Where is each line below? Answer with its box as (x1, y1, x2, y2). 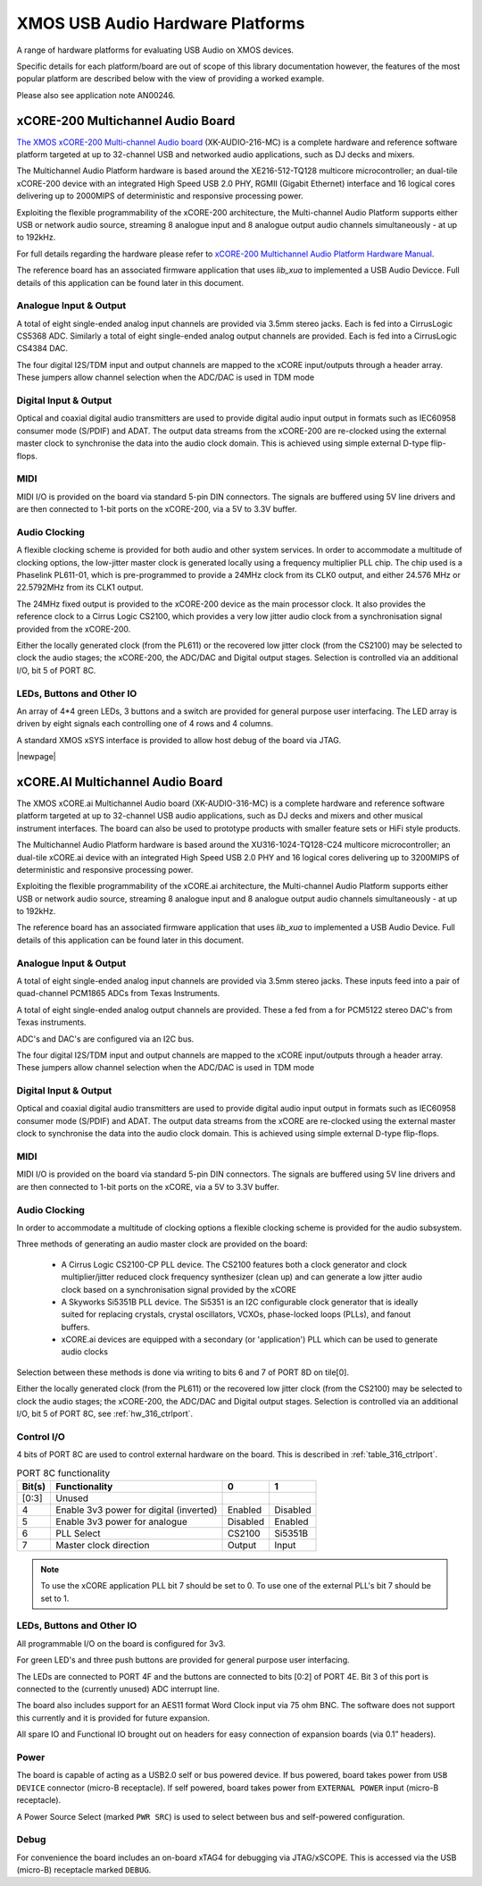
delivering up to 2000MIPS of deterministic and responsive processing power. (16, 190, 303, 201)
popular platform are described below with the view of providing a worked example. (16, 73, 325, 84)
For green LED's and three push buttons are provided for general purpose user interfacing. (16, 1655, 350, 1665)
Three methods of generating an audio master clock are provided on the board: (16, 1238, 308, 1250)
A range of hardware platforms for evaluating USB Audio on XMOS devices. (16, 45, 295, 55)
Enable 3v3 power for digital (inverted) (55, 1504, 218, 1516)
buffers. (61, 1321, 91, 1332)
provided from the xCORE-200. (16, 624, 131, 634)
